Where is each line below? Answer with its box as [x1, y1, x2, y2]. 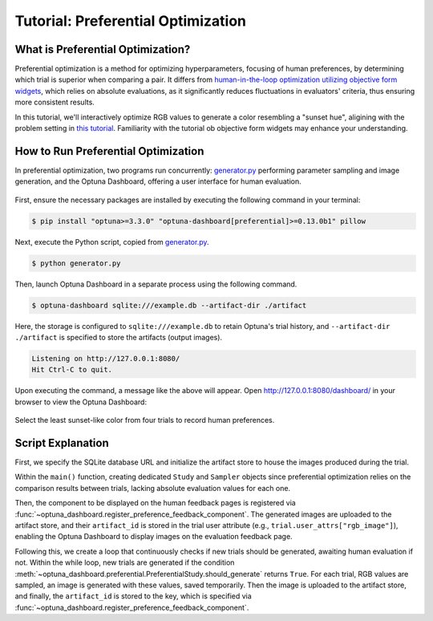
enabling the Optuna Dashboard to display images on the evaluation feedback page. [14, 532, 293, 542]
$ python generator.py [31, 258, 121, 268]
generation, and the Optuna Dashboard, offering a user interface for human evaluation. [14, 177, 301, 186]
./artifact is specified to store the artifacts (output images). [14, 333, 223, 342]
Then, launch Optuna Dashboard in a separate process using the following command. [14, 279, 297, 289]
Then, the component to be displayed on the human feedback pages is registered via [14, 498, 296, 508]
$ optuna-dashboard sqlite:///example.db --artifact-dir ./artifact [31, 301, 307, 310]
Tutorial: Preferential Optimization [14, 12, 247, 30]
